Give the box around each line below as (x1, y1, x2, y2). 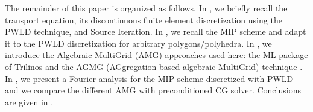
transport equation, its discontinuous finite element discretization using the (5, 13, 282, 26)
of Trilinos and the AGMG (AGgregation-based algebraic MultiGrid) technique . (5, 60, 303, 72)
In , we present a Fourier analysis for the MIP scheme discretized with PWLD (5, 72, 294, 84)
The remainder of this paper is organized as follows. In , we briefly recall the (5, 2, 288, 14)
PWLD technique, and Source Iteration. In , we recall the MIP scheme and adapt (5, 25, 306, 38)
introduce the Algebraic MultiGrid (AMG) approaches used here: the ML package (5, 49, 308, 61)
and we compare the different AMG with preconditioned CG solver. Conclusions (5, 84, 301, 96)
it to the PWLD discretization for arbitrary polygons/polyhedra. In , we (5, 37, 272, 49)
